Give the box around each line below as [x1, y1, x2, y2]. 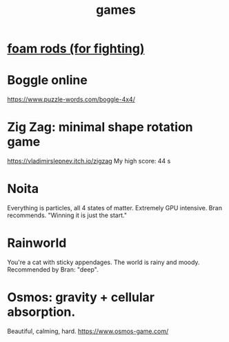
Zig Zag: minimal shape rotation [7, 119, 193, 135]
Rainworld [7, 235, 67, 251]
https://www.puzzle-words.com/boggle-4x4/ [7, 95, 136, 103]
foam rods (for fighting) [7, 41, 145, 57]
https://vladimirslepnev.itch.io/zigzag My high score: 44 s [7, 157, 171, 165]
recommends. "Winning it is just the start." [7, 211, 128, 219]
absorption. [7, 304, 76, 320]
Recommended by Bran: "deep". [7, 265, 99, 274]
